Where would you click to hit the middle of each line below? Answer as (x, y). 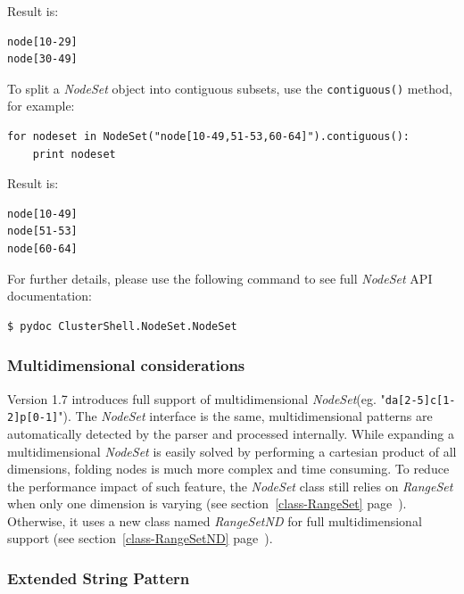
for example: (41, 106)
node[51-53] (42, 231)
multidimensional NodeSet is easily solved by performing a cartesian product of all (232, 451)
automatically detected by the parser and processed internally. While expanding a (231, 433)
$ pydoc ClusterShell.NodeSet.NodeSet (122, 326)
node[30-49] (42, 59)
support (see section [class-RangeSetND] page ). (140, 538)
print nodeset (74, 154)
